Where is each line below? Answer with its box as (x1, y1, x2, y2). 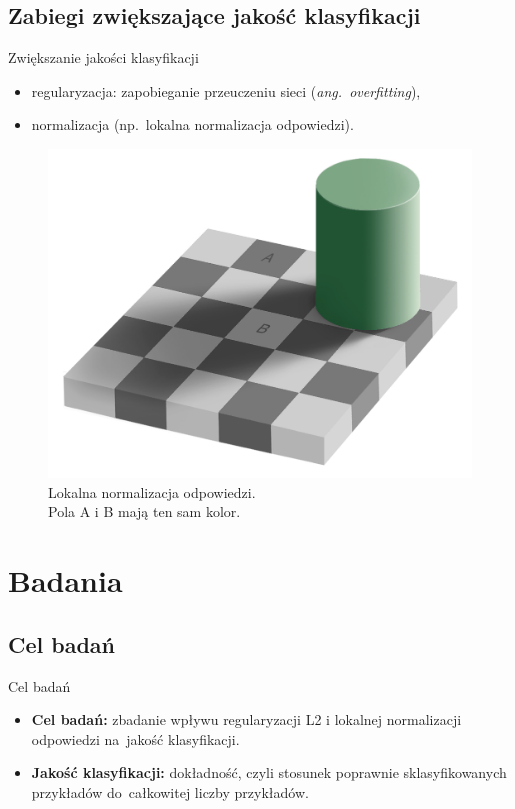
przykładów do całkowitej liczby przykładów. (31, 781, 309, 802)
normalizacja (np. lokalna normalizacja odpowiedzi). (31, 114, 354, 135)
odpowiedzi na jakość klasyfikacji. (31, 728, 240, 749)
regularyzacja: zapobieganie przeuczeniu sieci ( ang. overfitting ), (31, 80, 421, 101)
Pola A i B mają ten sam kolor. (48, 501, 241, 522)
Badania (8, 560, 123, 601)
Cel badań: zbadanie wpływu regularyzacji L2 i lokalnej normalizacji (31, 709, 462, 730)
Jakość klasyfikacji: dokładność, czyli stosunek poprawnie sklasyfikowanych (31, 762, 507, 783)
